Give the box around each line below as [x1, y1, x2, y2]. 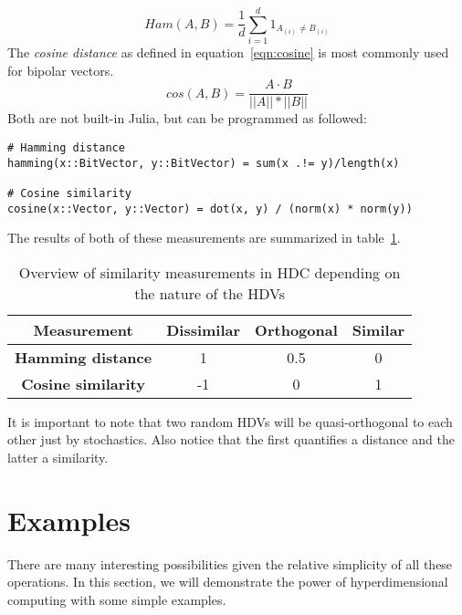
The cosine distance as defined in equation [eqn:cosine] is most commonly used [7, 43, 449, 62]
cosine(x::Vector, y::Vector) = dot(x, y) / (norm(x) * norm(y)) [7, 202, 413, 215]
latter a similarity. [7, 448, 109, 467]
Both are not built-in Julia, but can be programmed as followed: [7, 109, 367, 128]
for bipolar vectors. [7, 60, 114, 79]
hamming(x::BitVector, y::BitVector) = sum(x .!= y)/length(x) [7, 156, 400, 170]
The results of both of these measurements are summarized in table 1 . [7, 228, 401, 247]
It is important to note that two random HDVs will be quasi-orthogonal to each [7, 412, 453, 431]
